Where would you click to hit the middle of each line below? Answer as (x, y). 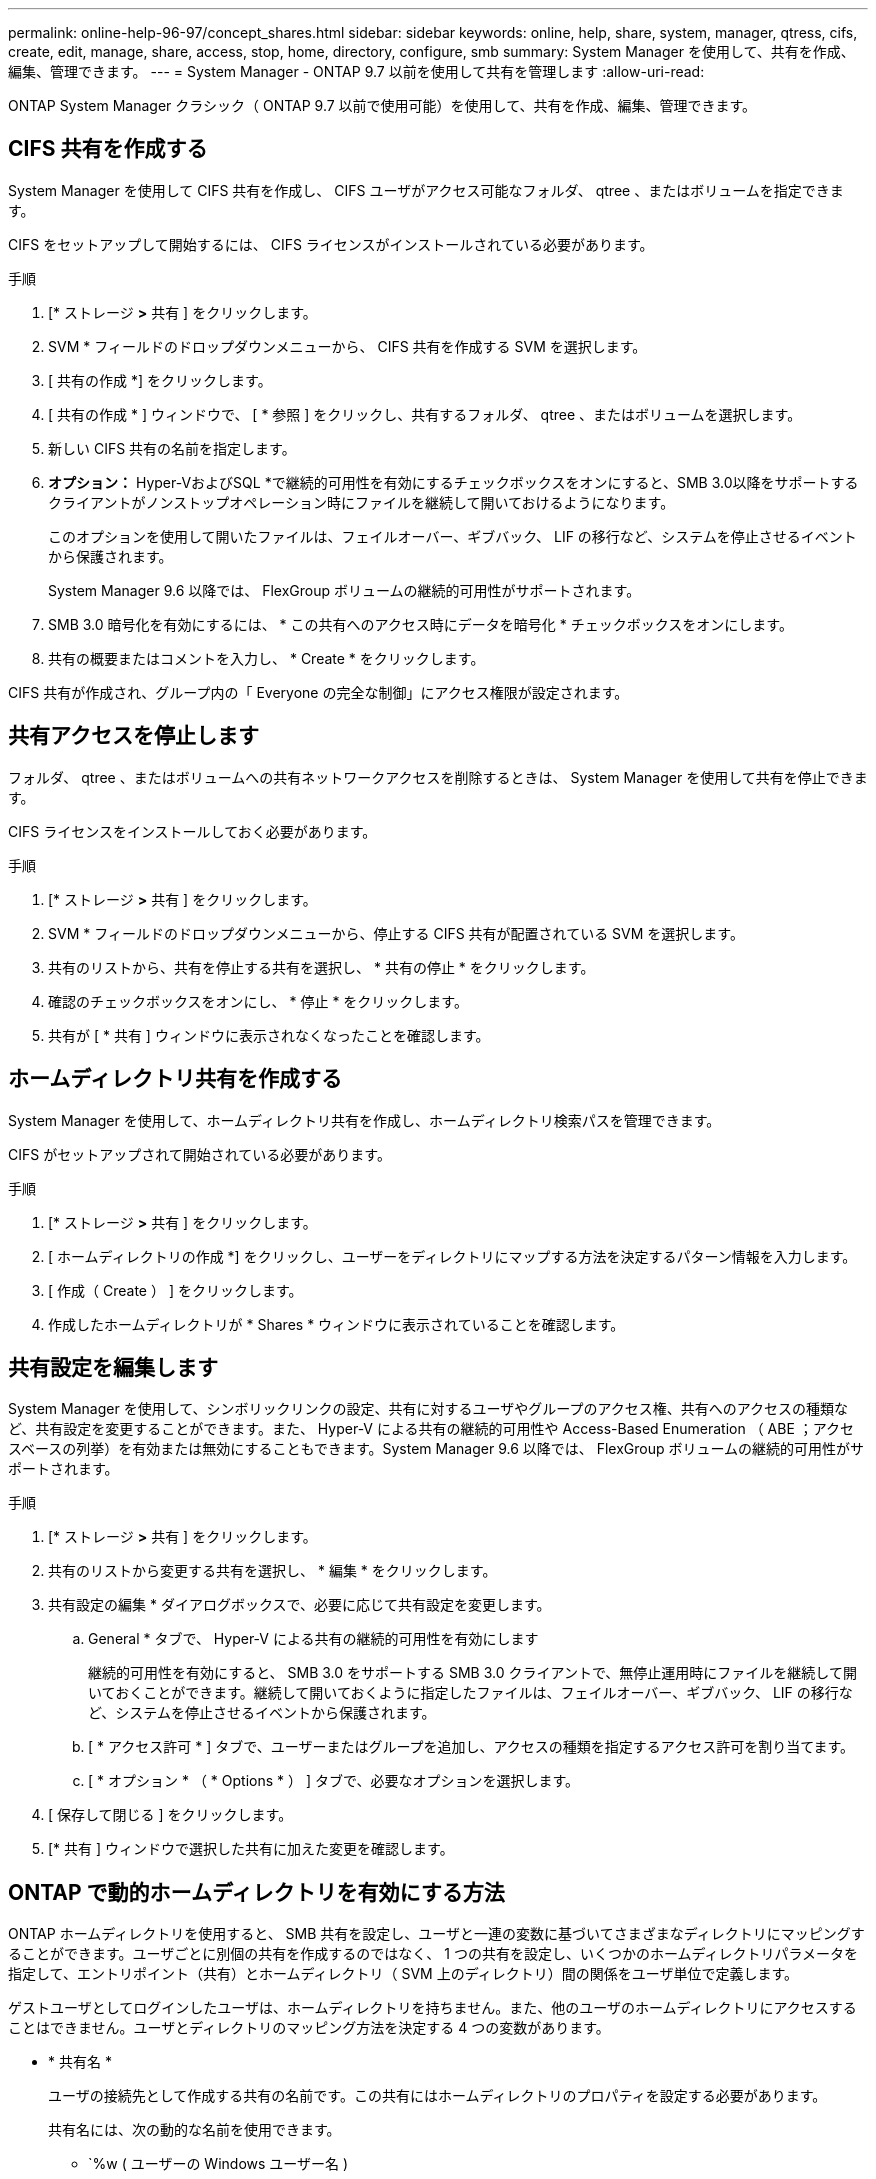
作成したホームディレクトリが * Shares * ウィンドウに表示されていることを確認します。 (336, 1324)
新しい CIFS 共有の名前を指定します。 (172, 448)
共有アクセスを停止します (133, 736)
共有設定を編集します (113, 1367)
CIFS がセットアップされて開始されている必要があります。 (199, 1154)
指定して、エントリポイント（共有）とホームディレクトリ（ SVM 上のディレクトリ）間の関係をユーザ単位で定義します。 (403, 1974)
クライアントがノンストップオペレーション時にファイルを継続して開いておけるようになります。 (361, 502)
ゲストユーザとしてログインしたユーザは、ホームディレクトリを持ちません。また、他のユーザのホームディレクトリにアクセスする (432, 2008)
